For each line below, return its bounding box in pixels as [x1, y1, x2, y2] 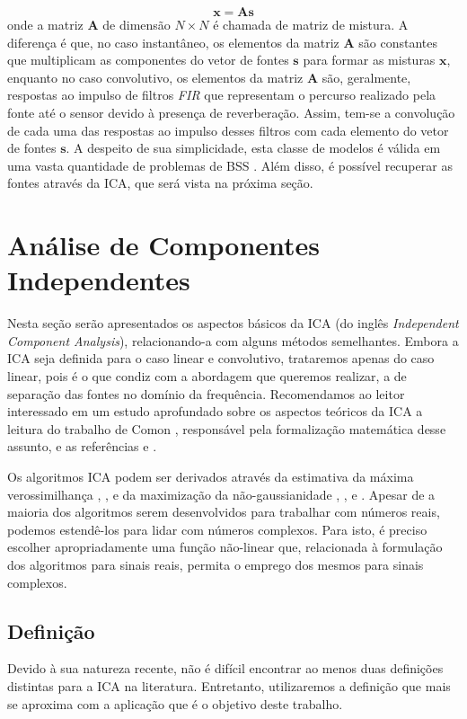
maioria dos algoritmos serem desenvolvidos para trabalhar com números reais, [7, 502, 440, 521]
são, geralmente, [322, 67, 411, 86]
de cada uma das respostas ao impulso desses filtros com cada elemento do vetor [7, 120, 449, 139]
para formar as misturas [303, 50, 436, 69]
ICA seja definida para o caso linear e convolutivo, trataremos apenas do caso [7, 349, 435, 368]
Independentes [7, 262, 190, 298]
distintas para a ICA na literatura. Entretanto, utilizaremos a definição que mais [7, 676, 451, 695]
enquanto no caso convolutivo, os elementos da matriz [7, 67, 304, 86]
